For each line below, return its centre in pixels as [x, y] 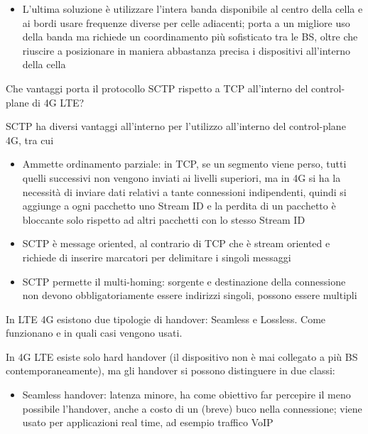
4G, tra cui [30, 140]
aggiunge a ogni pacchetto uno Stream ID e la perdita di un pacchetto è [179, 206]
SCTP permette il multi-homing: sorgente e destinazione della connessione [184, 281]
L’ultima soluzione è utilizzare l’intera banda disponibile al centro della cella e [193, 9]
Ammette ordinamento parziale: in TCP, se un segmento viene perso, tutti [184, 164]
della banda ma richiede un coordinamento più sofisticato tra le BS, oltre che [190, 37]
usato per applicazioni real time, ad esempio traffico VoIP [148, 422]
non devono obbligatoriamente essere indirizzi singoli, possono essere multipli [190, 295]
